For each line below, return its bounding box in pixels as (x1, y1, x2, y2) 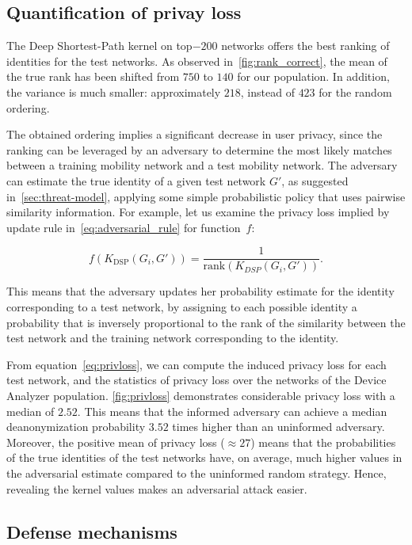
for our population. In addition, (237, 68, 390, 85)
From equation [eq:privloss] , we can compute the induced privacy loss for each (6, 356, 387, 372)
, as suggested (281, 172, 349, 189)
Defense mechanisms (6, 519, 177, 543)
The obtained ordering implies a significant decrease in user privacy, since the (6, 126, 383, 143)
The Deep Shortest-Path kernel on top (6, 37, 193, 54)
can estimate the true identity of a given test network (6, 172, 266, 189)
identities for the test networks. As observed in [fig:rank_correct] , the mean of (6, 52, 387, 69)
